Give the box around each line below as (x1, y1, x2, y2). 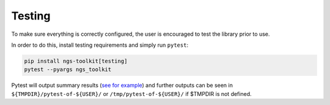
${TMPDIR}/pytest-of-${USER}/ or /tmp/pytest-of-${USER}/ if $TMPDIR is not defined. (11, 90, 252, 97)
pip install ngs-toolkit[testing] (24, 58, 128, 64)
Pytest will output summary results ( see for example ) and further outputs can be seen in (11, 82, 233, 89)
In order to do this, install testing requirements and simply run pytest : (11, 41, 189, 49)
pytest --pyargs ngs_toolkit (24, 66, 112, 73)
